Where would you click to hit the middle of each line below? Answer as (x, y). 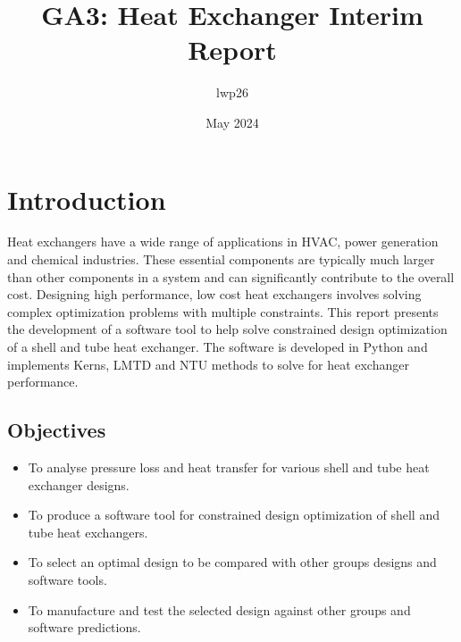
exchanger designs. (79, 484)
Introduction (87, 199)
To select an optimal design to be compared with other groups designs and (232, 562)
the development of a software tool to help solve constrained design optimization (227, 329)
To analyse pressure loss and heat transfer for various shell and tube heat (229, 467)
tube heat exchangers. (88, 532)
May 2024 (232, 122)
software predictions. (84, 627)
